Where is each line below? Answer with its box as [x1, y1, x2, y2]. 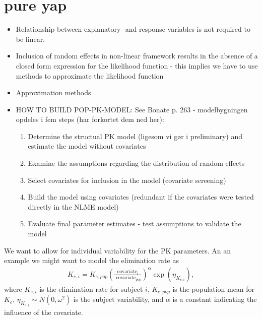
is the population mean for [172, 283, 255, 294]
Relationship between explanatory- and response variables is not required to [16, 24, 250, 34]
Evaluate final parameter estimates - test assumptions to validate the [28, 218, 241, 229]
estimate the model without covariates [28, 141, 146, 151]
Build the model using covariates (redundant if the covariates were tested [28, 192, 254, 202]
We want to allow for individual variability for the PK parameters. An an [4, 245, 231, 256]
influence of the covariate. [4, 306, 83, 317]
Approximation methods [16, 87, 91, 98]
